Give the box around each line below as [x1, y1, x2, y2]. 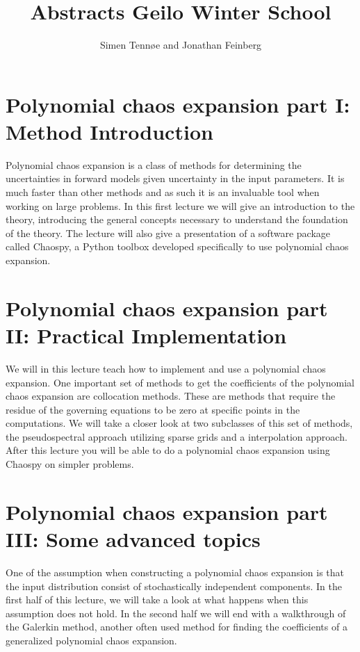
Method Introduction [6, 117, 213, 145]
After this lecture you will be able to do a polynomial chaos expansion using [6, 443, 330, 457]
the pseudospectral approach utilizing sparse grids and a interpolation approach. [6, 429, 347, 443]
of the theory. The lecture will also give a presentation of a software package [6, 225, 331, 240]
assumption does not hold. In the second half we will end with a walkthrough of [6, 605, 346, 620]
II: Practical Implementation [6, 320, 287, 349]
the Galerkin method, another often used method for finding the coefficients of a [6, 619, 347, 634]
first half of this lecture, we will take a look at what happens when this [6, 592, 309, 607]
